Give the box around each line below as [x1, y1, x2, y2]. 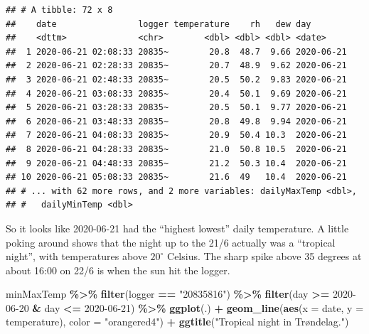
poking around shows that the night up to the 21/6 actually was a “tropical [6, 235, 336, 249]
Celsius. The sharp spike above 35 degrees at [167, 249, 362, 264]
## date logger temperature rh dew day [6, 18, 311, 29]
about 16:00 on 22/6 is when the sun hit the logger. [6, 262, 230, 277]
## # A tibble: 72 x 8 [6, 5, 113, 15]
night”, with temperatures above [6, 249, 147, 264]
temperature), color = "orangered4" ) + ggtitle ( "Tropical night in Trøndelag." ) [6, 314, 349, 329]
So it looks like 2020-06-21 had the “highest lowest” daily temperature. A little [6, 220, 349, 235]
